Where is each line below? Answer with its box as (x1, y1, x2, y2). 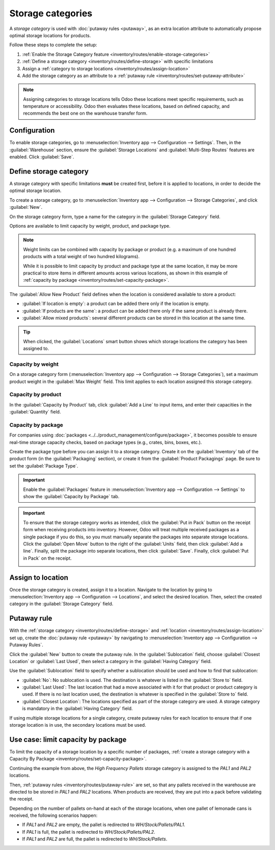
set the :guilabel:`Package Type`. (9, 462, 78, 469)
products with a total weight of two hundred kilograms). (23, 254, 140, 260)
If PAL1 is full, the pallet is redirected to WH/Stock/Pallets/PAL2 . (22, 829, 155, 835)
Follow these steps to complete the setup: (9, 42, 97, 48)
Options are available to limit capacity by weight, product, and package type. (9, 223, 171, 229)
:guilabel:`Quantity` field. (9, 409, 61, 415)
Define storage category (9, 167, 89, 176)
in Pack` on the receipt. (23, 555, 72, 561)
